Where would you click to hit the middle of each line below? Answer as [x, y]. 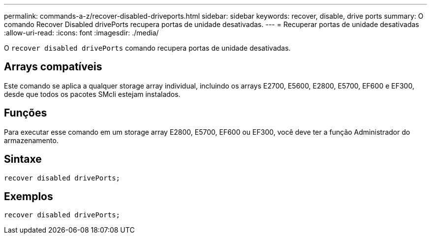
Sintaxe [23, 159]
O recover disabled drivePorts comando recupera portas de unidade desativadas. [147, 48]
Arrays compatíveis [53, 67]
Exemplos [29, 196]
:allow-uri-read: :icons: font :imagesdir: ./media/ [81, 33]
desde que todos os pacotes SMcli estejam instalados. [92, 94]
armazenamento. [31, 140]
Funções [26, 113]
